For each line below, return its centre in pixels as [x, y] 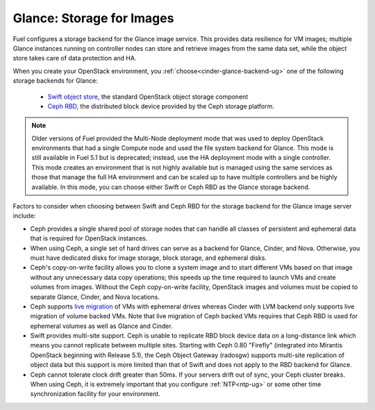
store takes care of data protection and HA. [75, 58]
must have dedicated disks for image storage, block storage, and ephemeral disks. [149, 258]
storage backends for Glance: [55, 81]
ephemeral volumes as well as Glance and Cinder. [101, 326]
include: [24, 216]
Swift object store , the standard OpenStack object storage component [148, 97]
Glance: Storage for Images [93, 18]
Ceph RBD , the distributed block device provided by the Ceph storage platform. [161, 106]
